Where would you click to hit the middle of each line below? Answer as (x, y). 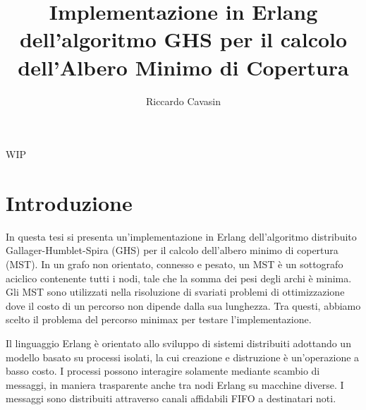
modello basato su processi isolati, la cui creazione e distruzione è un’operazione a (183, 357)
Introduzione (69, 202)
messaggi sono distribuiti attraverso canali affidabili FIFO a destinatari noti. (171, 398)
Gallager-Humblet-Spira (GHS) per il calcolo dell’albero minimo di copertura (172, 250)
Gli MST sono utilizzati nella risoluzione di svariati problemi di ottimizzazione (175, 292)
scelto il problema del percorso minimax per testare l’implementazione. (159, 319)
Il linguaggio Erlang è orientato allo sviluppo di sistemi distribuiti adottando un (178, 343)
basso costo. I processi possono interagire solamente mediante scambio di (163, 371)
